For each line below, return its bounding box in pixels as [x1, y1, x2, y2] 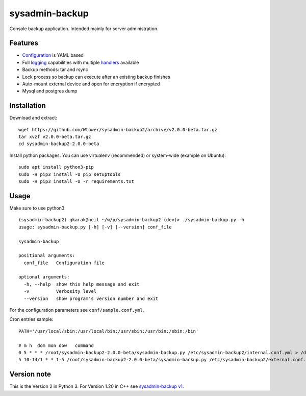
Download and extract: [9, 115, 57, 121]
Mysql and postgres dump [22, 88, 78, 94]
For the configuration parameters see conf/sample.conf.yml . [9, 307, 144, 313]
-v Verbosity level [23, 289, 97, 294]
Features [9, 39, 38, 48]
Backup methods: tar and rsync [22, 66, 89, 73]
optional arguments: [18, 274, 70, 280]
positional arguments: [18, 253, 75, 259]
